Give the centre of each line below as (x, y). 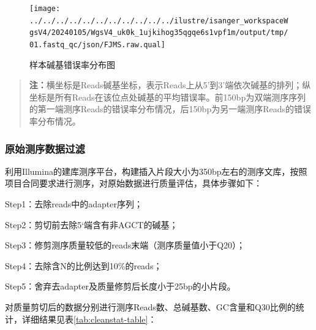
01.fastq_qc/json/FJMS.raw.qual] (97, 44)
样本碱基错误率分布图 (72, 64)
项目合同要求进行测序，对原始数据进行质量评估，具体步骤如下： (134, 183)
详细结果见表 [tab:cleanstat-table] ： (89, 319)
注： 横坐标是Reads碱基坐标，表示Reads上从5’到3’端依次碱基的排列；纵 (170, 85)
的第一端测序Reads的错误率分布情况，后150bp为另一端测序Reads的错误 (170, 109)
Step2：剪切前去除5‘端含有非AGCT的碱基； (92, 224)
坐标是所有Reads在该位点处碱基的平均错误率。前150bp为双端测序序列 (167, 97)
